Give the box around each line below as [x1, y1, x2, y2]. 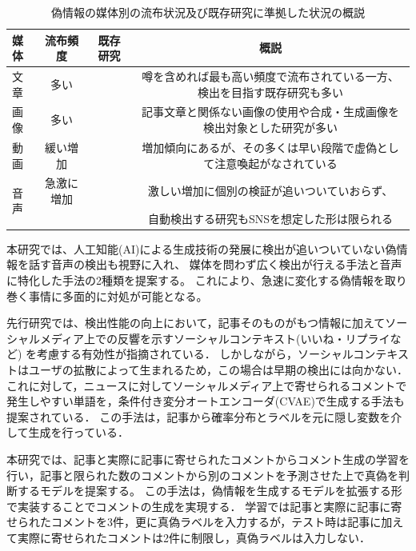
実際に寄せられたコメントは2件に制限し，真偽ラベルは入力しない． [17, 529, 370, 545]
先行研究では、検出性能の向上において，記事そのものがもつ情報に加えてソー [6, 314, 408, 331]
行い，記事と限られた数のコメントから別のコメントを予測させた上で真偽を [6, 466, 398, 483]
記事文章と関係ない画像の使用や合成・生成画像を [142, 103, 400, 120]
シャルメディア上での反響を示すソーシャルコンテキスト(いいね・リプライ [6, 329, 390, 346]
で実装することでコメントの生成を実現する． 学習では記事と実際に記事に [6, 497, 391, 514]
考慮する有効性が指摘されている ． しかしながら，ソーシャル [37, 345, 354, 362]
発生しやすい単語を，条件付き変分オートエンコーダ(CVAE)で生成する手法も [6, 393, 405, 409]
